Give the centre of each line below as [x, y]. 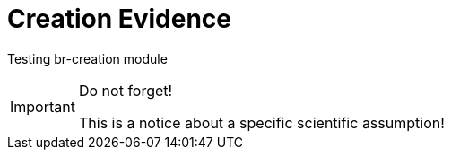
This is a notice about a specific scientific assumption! [261, 122]
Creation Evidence [120, 19]
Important [43, 106]
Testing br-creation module [87, 58]
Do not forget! [126, 90]
